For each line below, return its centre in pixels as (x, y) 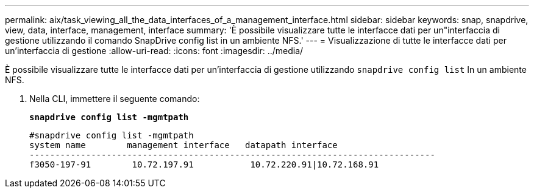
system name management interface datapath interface (183, 145)
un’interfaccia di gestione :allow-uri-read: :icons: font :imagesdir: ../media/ (154, 51)
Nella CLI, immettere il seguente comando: (115, 99)
